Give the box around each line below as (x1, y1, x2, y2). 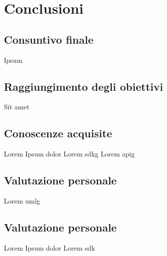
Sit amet (4, 102, 30, 112)
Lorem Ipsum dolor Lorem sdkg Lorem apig (4, 149, 135, 159)
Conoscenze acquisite (4, 126, 112, 141)
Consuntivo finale (4, 31, 94, 47)
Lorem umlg (4, 195, 41, 205)
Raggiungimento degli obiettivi (4, 78, 163, 94)
